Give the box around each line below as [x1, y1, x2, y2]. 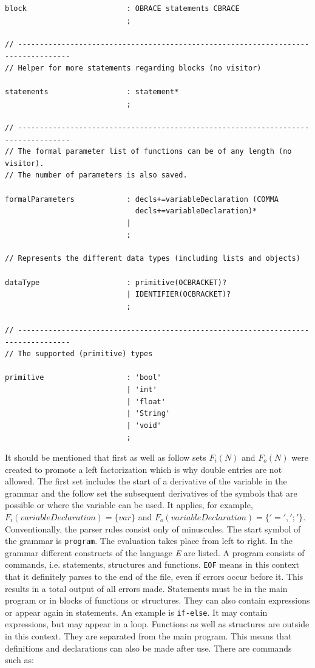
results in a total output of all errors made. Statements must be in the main [5, 582, 288, 594]
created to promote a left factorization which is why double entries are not [5, 463, 282, 475]
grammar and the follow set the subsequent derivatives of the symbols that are [5, 486, 297, 499]
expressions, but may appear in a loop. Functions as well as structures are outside [5, 618, 310, 630]
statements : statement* [5, 88, 179, 97]
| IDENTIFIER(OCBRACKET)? [126, 290, 231, 299]
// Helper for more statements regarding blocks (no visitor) [5, 63, 262, 72]
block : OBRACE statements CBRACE [5, 4, 240, 13]
